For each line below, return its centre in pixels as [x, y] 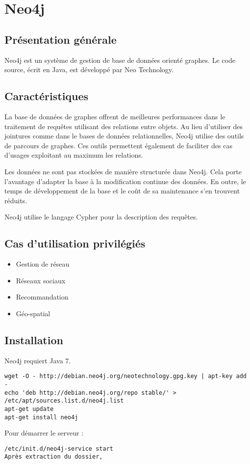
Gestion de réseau [43, 264]
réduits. [16, 200]
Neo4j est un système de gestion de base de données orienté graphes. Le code [120, 60]
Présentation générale [61, 39]
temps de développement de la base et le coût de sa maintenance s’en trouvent [122, 191]
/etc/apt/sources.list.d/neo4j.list [64, 401]
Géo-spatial [33, 313]
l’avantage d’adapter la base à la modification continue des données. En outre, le [125, 181]
